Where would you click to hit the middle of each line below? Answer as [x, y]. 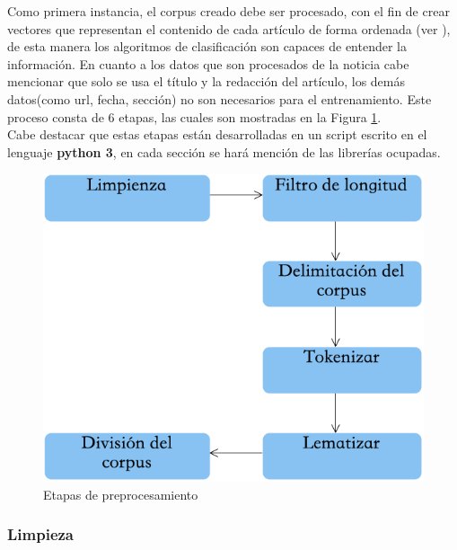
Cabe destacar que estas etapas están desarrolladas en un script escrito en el [217, 134]
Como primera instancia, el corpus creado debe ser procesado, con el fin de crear [228, 11]
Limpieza [41, 534]
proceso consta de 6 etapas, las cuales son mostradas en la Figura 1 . [194, 116]
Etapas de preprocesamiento [121, 494]
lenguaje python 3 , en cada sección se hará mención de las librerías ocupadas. [224, 151]
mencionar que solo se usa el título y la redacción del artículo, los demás [207, 81]
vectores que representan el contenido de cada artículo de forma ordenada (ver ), [229, 28]
